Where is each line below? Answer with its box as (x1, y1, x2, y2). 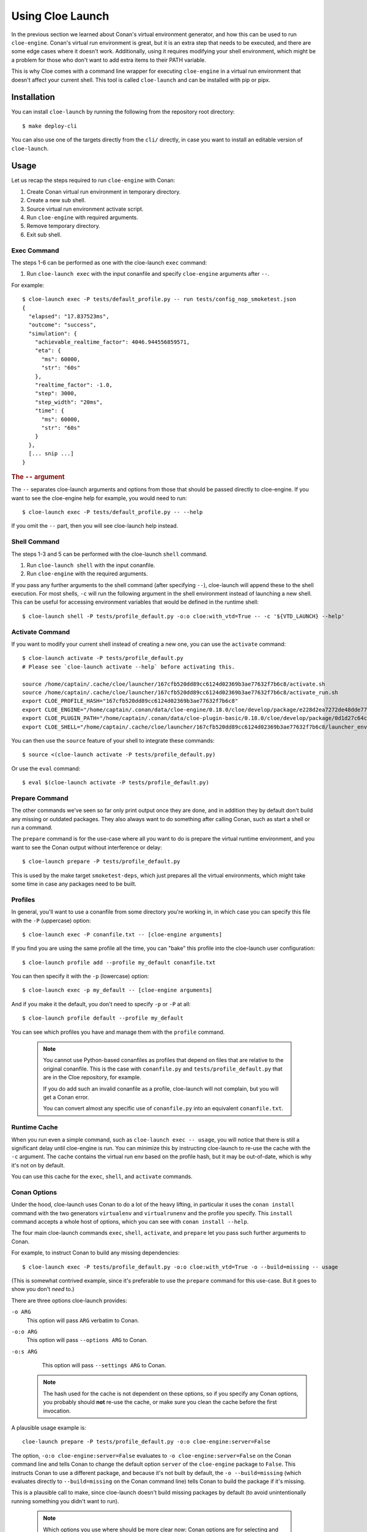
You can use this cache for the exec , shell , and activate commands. (11, 1173, 193, 1180)
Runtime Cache (11, 1123, 58, 1132)
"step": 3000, (34, 390, 78, 397)
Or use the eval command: (11, 765, 81, 772)
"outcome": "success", (28, 322, 97, 328)
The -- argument (11, 472, 65, 481)
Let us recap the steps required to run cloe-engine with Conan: (11, 176, 176, 184)
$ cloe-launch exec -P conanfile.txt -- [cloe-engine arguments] (22, 931, 223, 938)
